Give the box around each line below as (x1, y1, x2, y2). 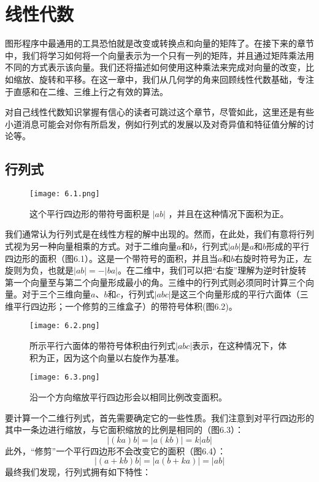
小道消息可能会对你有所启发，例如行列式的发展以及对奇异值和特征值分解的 (5, 117, 306, 130)
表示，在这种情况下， (192, 339, 279, 352)
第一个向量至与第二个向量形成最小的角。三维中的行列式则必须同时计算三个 (5, 275, 306, 288)
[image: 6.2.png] (29, 321, 100, 331)
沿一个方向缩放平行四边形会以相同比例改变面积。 (29, 390, 227, 403)
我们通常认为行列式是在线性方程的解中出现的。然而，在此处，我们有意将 (5, 228, 297, 240)
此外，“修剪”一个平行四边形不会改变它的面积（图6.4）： (5, 444, 226, 457)
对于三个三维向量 (21, 288, 91, 300)
